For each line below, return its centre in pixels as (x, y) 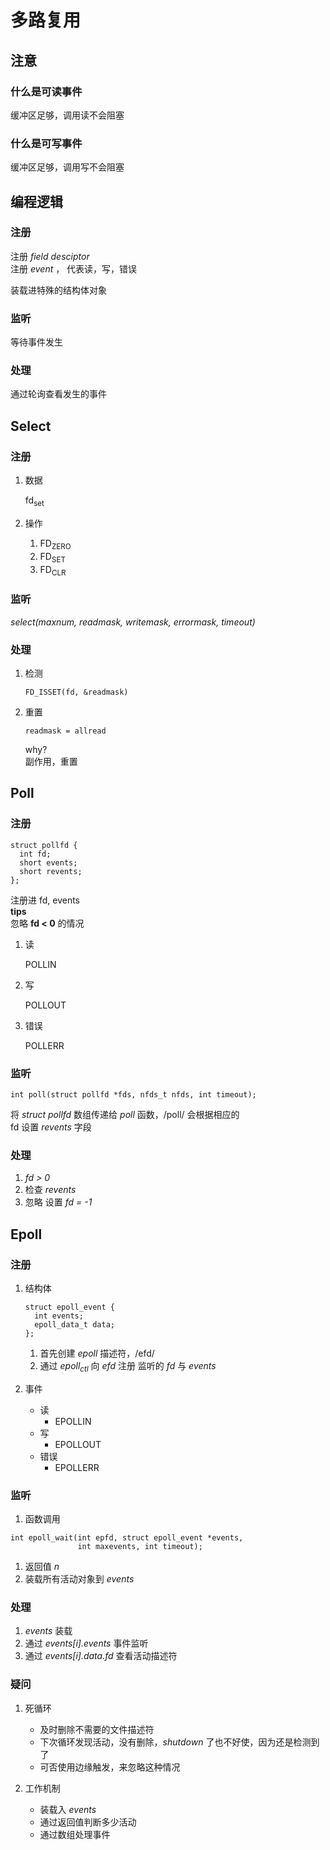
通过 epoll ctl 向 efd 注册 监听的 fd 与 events (128, 1366)
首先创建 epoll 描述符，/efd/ (97, 1353)
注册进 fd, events (45, 900)
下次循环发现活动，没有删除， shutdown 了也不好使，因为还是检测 (175, 1742)
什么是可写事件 (46, 143)
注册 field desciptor (50, 256)
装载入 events (68, 1809)
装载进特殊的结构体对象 (58, 290)
